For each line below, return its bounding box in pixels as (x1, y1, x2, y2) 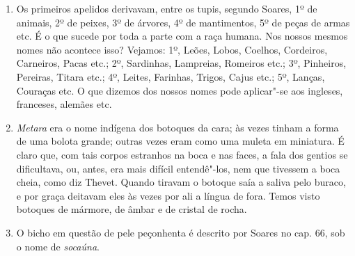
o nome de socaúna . (16, 239, 100, 253)
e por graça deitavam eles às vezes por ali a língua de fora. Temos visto (16, 188, 320, 202)
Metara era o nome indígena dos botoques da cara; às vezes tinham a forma (16, 120, 339, 134)
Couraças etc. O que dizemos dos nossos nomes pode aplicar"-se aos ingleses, (16, 83, 343, 97)
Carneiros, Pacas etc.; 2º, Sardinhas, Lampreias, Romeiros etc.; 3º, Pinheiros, (16, 56, 347, 70)
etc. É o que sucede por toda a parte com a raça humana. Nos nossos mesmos (16, 29, 348, 43)
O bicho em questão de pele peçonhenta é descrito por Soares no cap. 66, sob (16, 225, 345, 239)
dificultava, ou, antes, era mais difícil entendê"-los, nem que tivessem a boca (16, 161, 340, 175)
